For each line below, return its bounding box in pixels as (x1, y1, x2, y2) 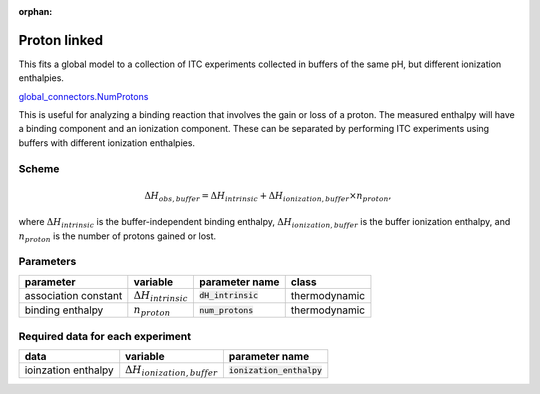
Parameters (18, 255, 77, 269)
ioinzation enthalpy (24, 363, 114, 377)
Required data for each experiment (18, 329, 192, 343)
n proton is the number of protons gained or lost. (18, 230, 217, 244)
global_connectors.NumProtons (18, 90, 149, 102)
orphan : (18, 6, 53, 17)
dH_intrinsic (198, 290, 259, 301)
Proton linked (18, 31, 104, 49)
